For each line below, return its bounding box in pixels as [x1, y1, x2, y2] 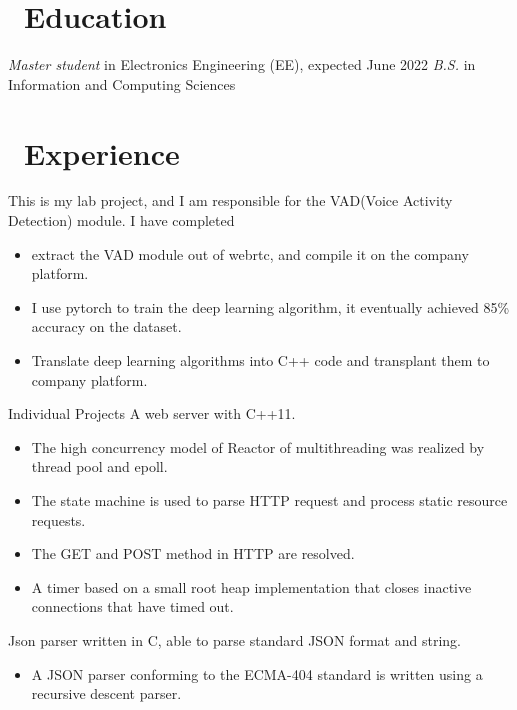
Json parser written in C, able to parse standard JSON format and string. [8, 629, 461, 650]
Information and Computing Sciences [8, 73, 236, 94]
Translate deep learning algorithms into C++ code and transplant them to [31, 350, 490, 370]
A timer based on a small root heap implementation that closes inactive [31, 576, 472, 597]
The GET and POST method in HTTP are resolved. [31, 543, 355, 564]
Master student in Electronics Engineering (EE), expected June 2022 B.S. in [8, 54, 476, 75]
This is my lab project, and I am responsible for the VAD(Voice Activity [8, 190, 453, 211]
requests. [31, 509, 86, 530]
